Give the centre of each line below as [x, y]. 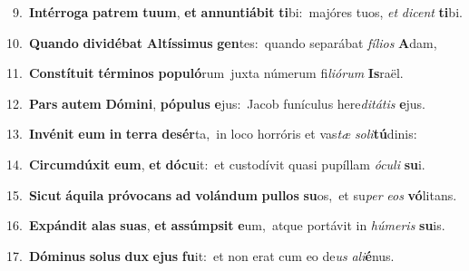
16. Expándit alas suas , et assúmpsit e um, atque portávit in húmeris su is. [226, 225]
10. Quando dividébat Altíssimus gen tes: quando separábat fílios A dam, [222, 42]
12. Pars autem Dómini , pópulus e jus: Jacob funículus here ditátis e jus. [216, 103]
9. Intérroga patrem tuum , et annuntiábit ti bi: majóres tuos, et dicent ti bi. [237, 12]
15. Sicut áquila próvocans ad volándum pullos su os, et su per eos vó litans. [232, 194]
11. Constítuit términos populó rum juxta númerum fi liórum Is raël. [205, 73]
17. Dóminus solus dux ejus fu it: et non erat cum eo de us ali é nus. [200, 255]
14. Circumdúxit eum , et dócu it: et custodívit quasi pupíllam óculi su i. [216, 164]
